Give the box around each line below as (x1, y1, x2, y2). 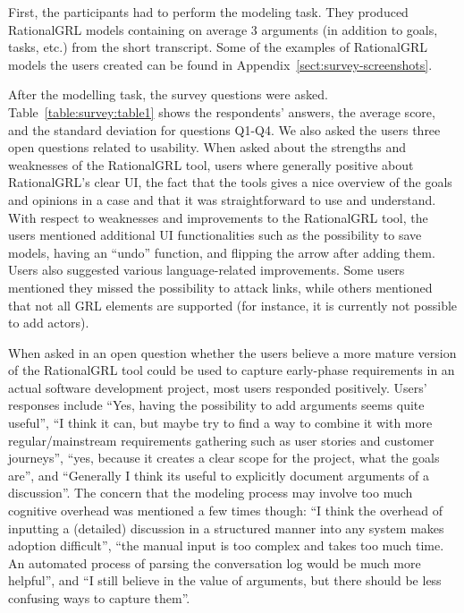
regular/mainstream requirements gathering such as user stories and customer (8, 430, 434, 449)
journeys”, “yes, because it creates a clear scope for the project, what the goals (8, 448, 440, 467)
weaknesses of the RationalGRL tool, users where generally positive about (8, 155, 414, 174)
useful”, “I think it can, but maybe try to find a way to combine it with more (8, 413, 433, 432)
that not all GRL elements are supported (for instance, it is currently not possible (8, 295, 458, 314)
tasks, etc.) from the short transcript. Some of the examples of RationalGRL (8, 38, 428, 56)
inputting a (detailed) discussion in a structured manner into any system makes (8, 518, 444, 537)
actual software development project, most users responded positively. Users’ (8, 378, 427, 396)
